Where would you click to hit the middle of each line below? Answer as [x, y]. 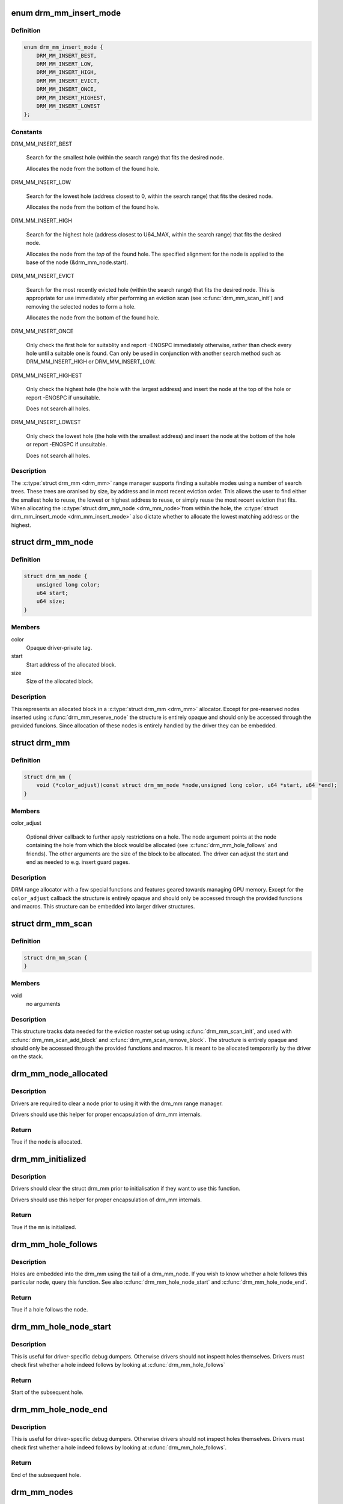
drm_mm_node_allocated [59, 1074]
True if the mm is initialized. [44, 1227]
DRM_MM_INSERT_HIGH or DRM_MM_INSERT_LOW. [91, 362]
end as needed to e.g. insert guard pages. [78, 862]
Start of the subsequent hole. [47, 1392]
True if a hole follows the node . [50, 1310]
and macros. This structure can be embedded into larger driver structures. [103, 906]
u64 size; [51, 601]
